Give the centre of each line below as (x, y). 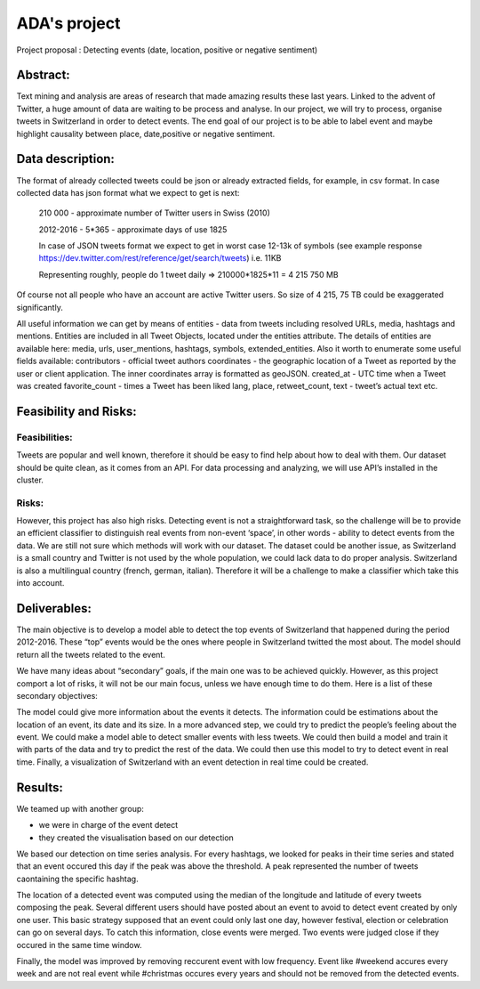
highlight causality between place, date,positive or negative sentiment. (146, 134)
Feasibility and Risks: (76, 411)
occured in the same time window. (79, 944)
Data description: (66, 159)
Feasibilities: (44, 437)
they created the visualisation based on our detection (136, 838)
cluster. (30, 480)
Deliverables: (54, 608)
